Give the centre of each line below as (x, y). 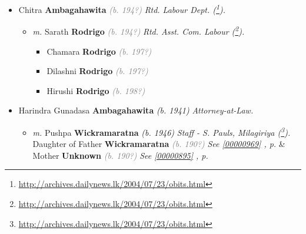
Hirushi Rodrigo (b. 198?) (96, 90)
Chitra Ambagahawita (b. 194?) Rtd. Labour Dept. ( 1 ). (122, 9)
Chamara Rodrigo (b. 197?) (99, 51)
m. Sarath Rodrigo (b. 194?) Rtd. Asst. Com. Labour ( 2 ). (139, 30)
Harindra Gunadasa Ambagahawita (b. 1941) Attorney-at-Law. (136, 110)
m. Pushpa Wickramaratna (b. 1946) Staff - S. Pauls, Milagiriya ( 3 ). (162, 131)
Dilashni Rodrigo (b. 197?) (97, 71)
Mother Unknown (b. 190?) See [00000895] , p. (120, 155)
